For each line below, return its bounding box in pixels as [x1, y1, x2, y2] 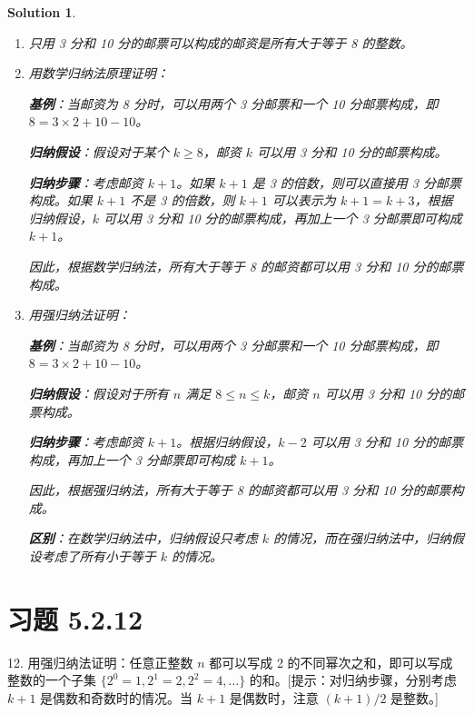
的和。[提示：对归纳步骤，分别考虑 [249, 670, 457, 689]
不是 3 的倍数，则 [130, 191, 235, 210]
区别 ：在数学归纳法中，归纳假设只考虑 [28, 529, 258, 548]
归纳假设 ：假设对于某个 [28, 142, 169, 161]
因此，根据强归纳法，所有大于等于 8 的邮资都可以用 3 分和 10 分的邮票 [28, 481, 451, 500]
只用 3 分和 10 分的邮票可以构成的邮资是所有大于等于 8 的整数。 [28, 33, 413, 52]
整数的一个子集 [7, 670, 96, 689]
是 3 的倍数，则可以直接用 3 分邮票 [252, 173, 462, 192]
